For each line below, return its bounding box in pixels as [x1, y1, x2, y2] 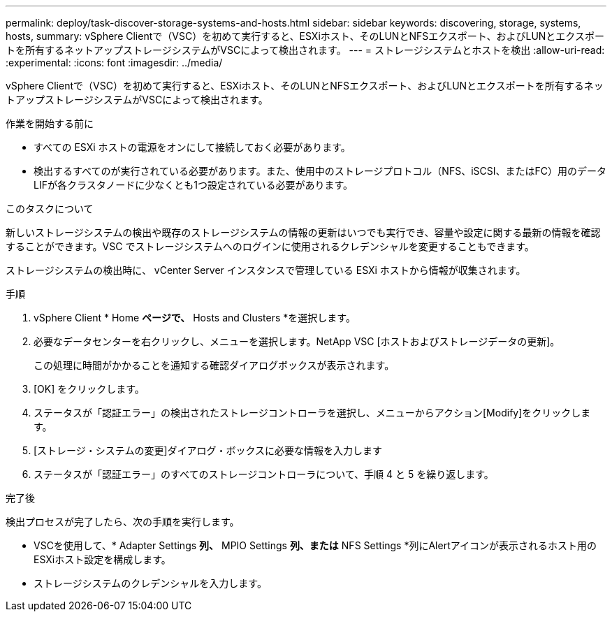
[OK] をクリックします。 [34, 383, 145, 395]
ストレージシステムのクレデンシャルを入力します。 [34, 577, 267, 589]
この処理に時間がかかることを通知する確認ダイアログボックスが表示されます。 [34, 359, 395, 371]
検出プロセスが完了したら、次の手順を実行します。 [6, 516, 240, 528]
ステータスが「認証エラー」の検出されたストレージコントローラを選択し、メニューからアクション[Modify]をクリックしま [34, 407, 591, 419]
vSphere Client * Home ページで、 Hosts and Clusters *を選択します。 [34, 312, 356, 324]
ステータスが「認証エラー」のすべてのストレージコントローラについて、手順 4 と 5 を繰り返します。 [34, 468, 494, 480]
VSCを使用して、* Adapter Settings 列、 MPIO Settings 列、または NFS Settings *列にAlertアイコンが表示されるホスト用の [34, 539, 597, 551]
